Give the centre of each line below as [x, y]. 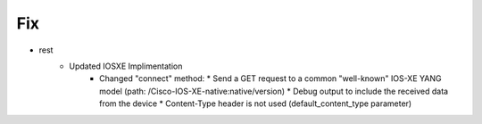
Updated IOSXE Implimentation [126, 66]
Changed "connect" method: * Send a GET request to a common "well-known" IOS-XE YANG [270, 79]
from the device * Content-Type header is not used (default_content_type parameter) [256, 103]
